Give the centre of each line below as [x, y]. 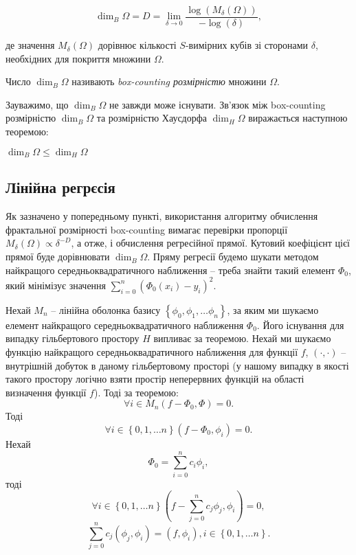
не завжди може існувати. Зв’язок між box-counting [217, 104]
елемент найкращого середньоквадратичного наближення [125, 325]
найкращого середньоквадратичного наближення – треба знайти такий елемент [170, 270]
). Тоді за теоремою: [136, 392]
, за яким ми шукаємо [273, 309]
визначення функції [46, 392]
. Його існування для [300, 325]
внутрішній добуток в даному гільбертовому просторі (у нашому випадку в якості [177, 365]
